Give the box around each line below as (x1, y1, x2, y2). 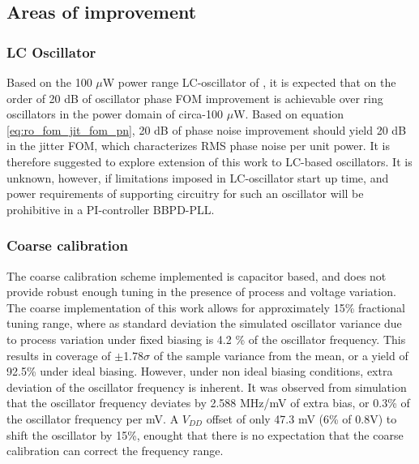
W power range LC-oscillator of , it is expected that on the (102, 74, 396, 90)
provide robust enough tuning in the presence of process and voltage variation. (6, 283, 396, 300)
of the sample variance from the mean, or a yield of (153, 346, 408, 363)
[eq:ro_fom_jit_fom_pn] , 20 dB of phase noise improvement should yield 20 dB (6, 121, 407, 138)
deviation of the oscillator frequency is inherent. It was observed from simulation (6, 378, 407, 395)
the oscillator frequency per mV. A (6, 410, 179, 427)
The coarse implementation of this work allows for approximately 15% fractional (6, 299, 405, 316)
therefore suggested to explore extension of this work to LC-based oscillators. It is (6, 153, 413, 170)
